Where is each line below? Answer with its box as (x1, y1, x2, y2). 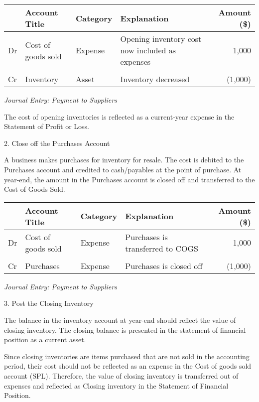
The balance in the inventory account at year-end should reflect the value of (4, 314, 236, 325)
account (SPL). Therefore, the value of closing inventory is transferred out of (4, 370, 239, 381)
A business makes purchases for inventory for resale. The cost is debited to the (4, 154, 244, 165)
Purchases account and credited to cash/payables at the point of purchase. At (4, 164, 242, 174)
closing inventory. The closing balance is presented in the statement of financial (4, 324, 246, 335)
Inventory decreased (120, 73, 190, 85)
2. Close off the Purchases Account (4, 137, 110, 148)
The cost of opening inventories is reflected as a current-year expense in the (4, 111, 235, 122)
